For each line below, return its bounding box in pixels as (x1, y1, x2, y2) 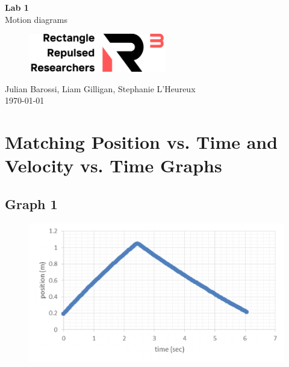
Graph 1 (5, 194, 58, 213)
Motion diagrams (5, 13, 67, 25)
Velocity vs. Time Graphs (5, 153, 222, 178)
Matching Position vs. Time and (5, 130, 278, 154)
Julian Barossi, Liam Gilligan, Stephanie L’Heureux (5, 82, 196, 95)
